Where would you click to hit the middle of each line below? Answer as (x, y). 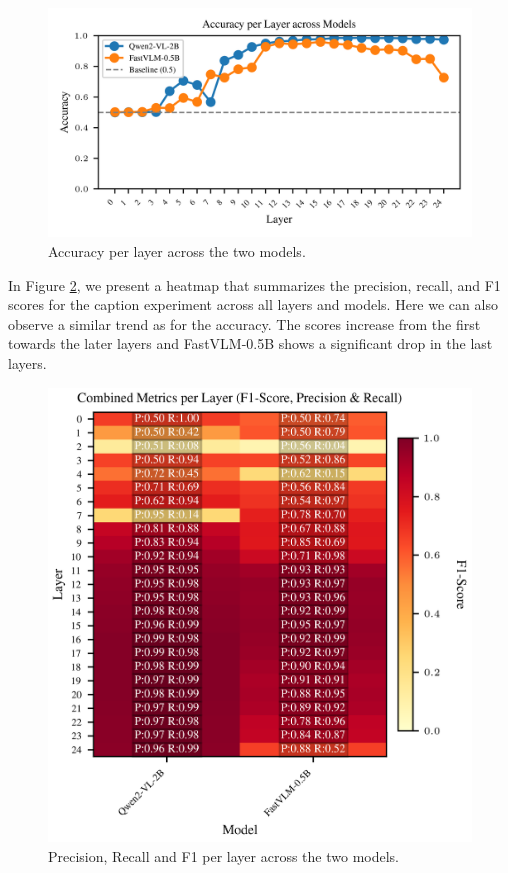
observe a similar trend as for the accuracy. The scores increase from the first (244, 323)
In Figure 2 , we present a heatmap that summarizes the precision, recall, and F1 (254, 284)
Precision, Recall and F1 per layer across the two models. (224, 855)
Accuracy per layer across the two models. (177, 250)
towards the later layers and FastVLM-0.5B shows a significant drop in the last (250, 343)
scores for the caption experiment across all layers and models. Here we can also (253, 304)
